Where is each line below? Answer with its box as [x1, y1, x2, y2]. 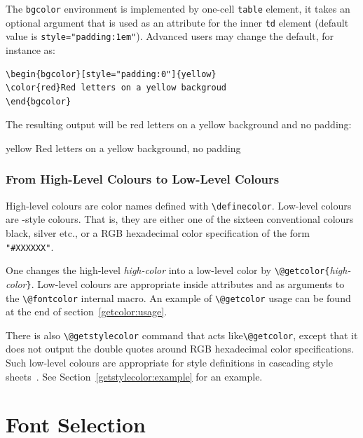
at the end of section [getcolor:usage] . [6, 304, 167, 319]
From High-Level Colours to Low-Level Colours [6, 170, 280, 188]
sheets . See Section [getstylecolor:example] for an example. [6, 369, 263, 383]
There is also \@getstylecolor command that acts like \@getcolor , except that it [6, 327, 358, 342]
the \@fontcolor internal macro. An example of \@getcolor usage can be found [6, 290, 351, 305]
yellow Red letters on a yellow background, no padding [6, 140, 241, 155]
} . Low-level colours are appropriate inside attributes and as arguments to [26, 276, 345, 291]
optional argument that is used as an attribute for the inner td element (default [6, 15, 349, 29]
